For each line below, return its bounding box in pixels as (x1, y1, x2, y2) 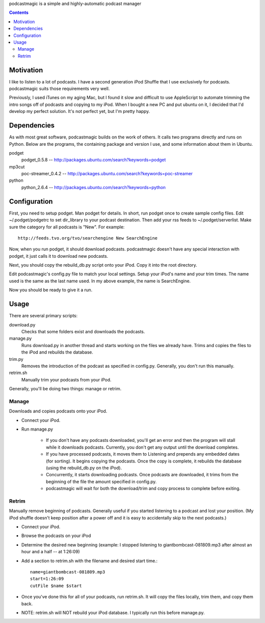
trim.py (9, 356, 24, 362)
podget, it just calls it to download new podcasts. (9, 253, 108, 259)
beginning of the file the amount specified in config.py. (46, 479, 157, 485)
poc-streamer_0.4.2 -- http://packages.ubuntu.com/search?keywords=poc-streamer (21, 171, 193, 177)
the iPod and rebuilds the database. (21, 349, 93, 355)
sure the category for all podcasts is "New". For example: (9, 224, 125, 230)
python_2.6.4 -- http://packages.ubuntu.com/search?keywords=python (21, 184, 166, 190)
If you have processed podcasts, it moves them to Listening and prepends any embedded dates (46, 451, 240, 457)
